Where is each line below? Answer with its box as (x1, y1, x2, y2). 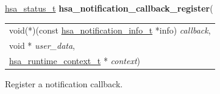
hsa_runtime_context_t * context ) (9, 54, 140, 67)
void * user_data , (9, 39, 76, 52)
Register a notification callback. (5, 78, 123, 90)
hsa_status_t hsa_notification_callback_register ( (5, 2, 213, 14)
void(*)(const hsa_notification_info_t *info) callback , (9, 24, 211, 37)
